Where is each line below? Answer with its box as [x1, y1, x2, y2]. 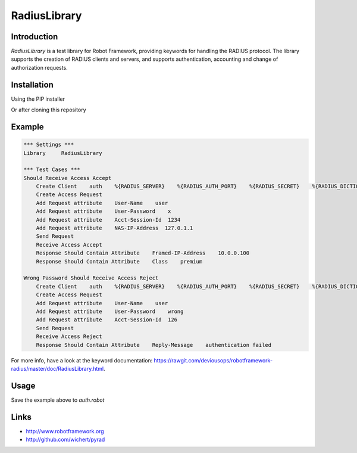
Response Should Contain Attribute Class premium [36, 258, 203, 265]
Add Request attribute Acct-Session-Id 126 [36, 317, 178, 323]
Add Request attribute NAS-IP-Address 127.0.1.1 [36, 225, 193, 232]
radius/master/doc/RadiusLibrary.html [11, 365, 104, 372]
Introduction [11, 32, 58, 42]
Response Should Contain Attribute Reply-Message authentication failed [36, 342, 272, 348]
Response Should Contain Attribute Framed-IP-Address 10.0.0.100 [36, 250, 250, 256]
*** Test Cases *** [23, 166, 80, 173]
